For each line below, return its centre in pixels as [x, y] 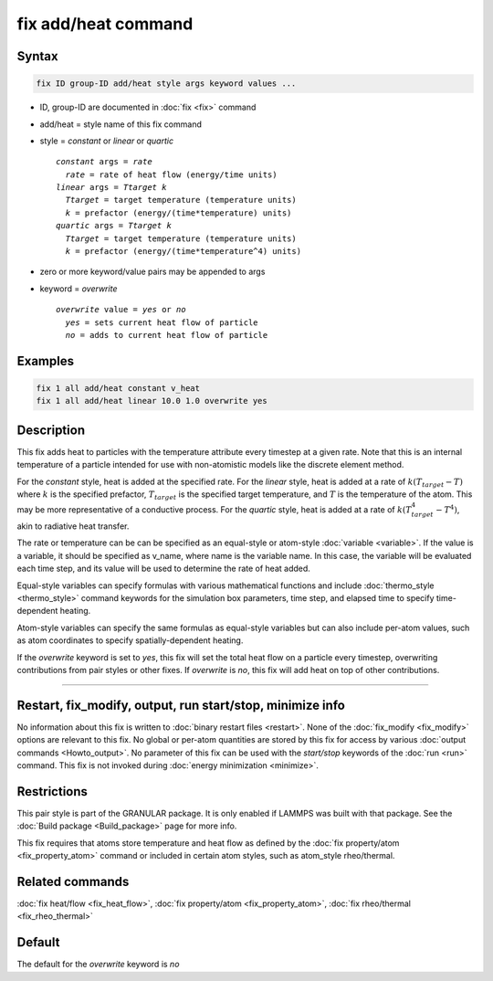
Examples [46, 361]
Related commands [73, 881]
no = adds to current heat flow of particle [167, 335]
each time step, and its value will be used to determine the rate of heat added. [163, 569]
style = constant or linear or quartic [106, 141]
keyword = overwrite [79, 289]
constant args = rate [104, 162]
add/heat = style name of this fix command [121, 124]
